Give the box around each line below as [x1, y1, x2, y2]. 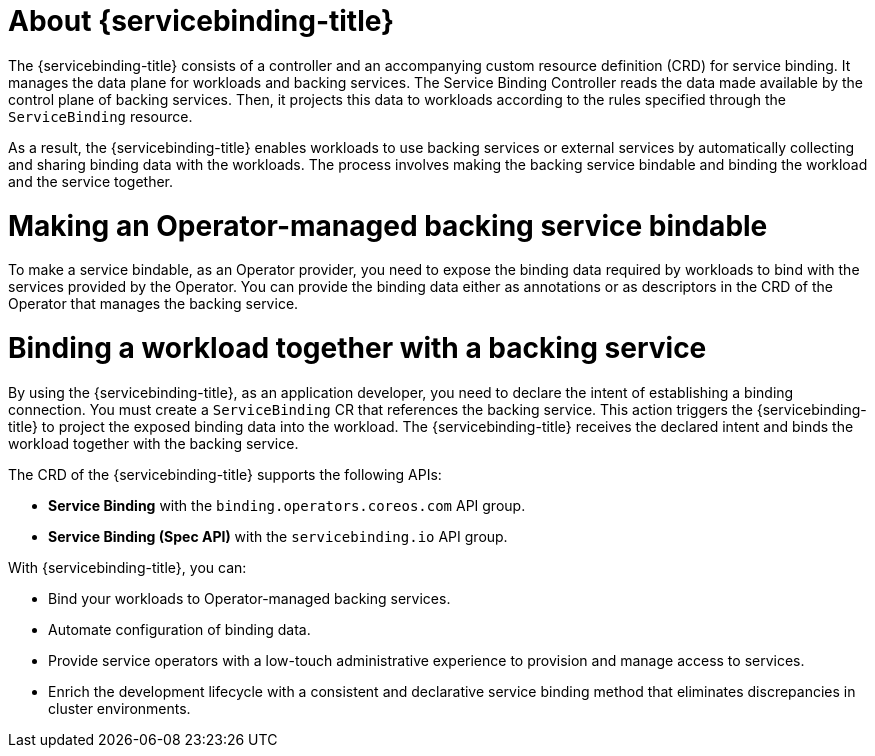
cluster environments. [48, 699, 191, 717]
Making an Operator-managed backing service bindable [8, 208, 768, 243]
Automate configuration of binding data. [48, 620, 311, 638]
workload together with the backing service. [8, 434, 299, 452]
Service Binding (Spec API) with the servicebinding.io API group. [48, 527, 508, 545]
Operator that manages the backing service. [8, 295, 299, 313]
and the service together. [8, 172, 174, 190]
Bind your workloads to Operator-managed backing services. [48, 589, 451, 607]
